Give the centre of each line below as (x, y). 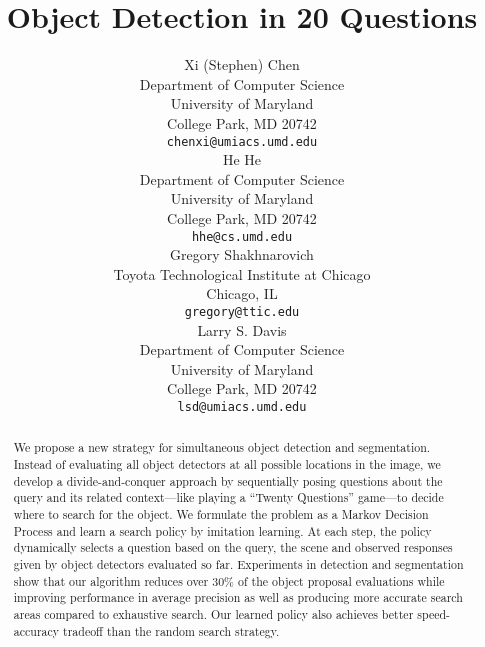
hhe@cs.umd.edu (242, 236)
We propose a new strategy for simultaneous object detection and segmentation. (222, 447)
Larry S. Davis (242, 329)
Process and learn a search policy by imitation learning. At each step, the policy (222, 530)
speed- (434, 614)
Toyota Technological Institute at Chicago (242, 273)
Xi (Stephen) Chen (242, 64)
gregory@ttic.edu (242, 311)
